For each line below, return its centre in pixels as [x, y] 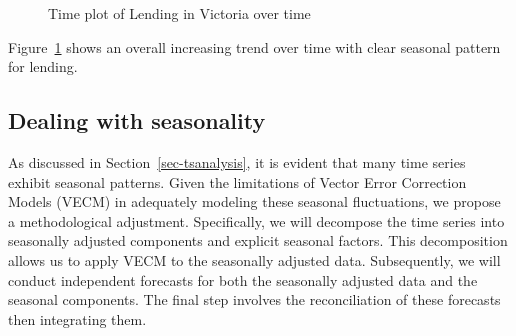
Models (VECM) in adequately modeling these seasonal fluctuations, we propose [254, 201]
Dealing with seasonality [137, 120]
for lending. [43, 66]
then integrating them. [77, 318]
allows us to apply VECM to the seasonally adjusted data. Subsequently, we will [254, 259]
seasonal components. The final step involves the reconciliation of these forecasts [254, 299]
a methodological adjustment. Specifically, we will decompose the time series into [256, 220]
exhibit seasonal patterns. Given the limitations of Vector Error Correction [237, 181]
